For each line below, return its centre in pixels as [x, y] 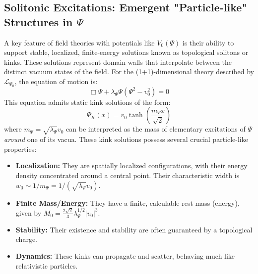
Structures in [38, 22]
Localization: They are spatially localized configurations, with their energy [131, 165]
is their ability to [208, 42]
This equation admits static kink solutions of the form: [87, 102]
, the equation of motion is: [56, 81]
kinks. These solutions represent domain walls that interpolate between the [118, 62]
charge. [27, 239]
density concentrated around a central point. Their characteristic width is [128, 175]
